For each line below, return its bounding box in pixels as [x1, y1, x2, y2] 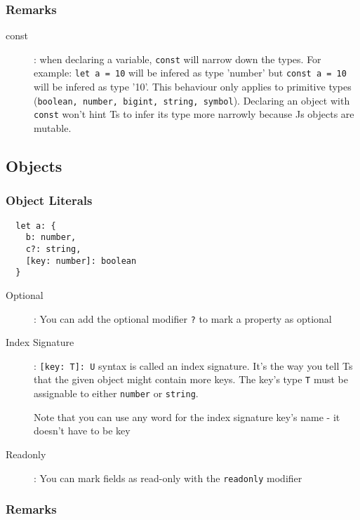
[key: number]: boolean [25, 255, 137, 266]
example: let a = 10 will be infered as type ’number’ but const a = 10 [34, 65, 347, 80]
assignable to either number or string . [34, 386, 199, 401]
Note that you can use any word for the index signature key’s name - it [34, 409, 340, 424]
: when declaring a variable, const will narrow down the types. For [34, 51, 321, 66]
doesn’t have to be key [34, 423, 131, 438]
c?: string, [25, 244, 81, 254]
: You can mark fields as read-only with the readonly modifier [34, 470, 302, 485]
